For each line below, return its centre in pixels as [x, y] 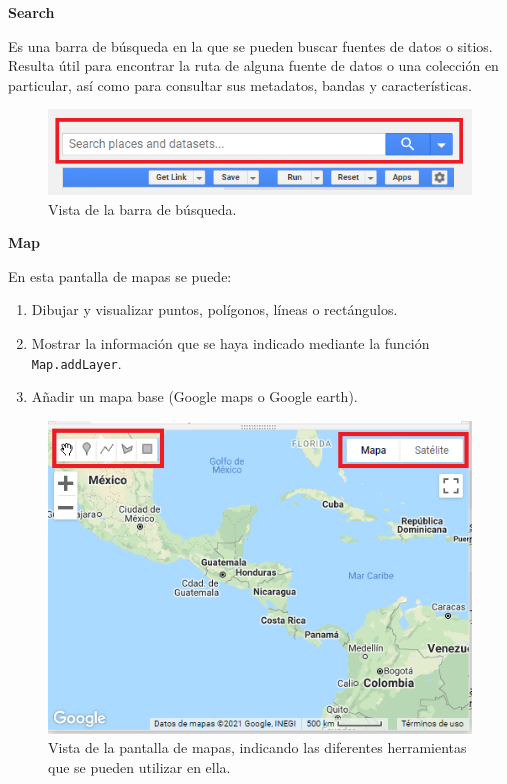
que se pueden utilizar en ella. [139, 767]
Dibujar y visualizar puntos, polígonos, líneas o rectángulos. [214, 309]
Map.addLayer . [76, 362]
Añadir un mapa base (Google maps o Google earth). [194, 396]
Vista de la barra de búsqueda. [142, 208]
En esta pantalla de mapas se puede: [120, 275]
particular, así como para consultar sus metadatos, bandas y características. [240, 84]
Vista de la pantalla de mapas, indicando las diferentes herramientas [257, 747]
